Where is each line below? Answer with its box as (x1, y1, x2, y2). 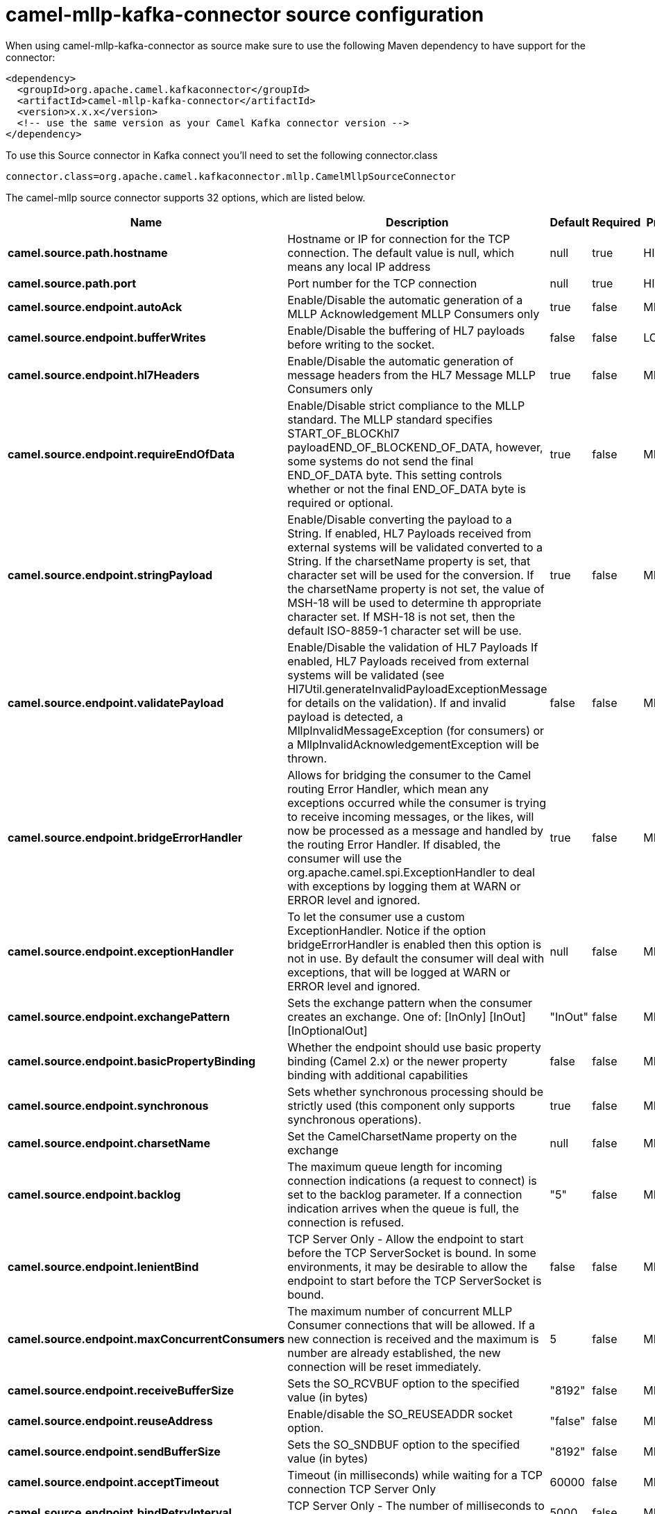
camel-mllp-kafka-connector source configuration (6, 3, 484, 26)
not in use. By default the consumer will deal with (287, 951, 545, 965)
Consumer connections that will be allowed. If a (287, 1317, 535, 1332)
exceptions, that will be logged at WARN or (287, 965, 511, 979)
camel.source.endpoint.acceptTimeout (8, 1474, 219, 1489)
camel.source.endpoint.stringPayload (8, 567, 213, 582)
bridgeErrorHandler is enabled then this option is (287, 937, 542, 951)
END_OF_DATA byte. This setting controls (287, 467, 502, 482)
